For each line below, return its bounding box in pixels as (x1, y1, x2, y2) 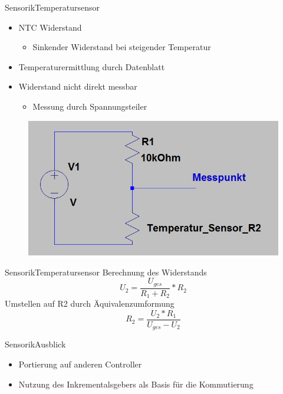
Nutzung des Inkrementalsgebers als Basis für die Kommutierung (18, 377, 254, 390)
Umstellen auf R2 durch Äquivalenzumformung (5, 297, 175, 310)
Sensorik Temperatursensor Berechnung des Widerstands (5, 265, 207, 278)
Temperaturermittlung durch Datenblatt (18, 60, 165, 73)
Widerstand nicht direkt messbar (18, 80, 137, 93)
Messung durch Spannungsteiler (32, 100, 147, 112)
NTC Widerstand (18, 21, 82, 33)
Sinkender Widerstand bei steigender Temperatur (32, 41, 211, 53)
